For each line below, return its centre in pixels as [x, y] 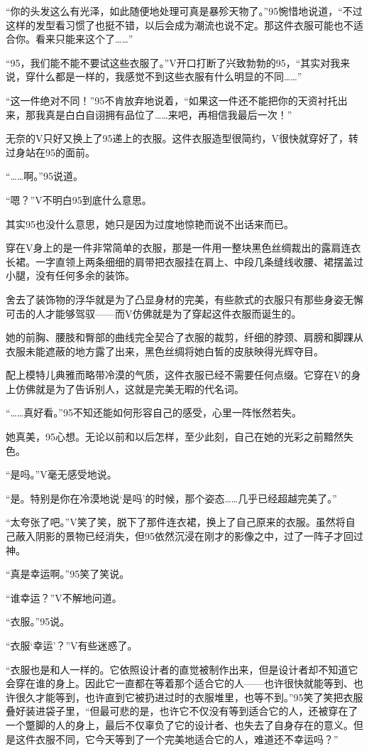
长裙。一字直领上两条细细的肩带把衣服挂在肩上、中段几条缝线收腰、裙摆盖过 [184, 261]
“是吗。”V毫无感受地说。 [61, 474]
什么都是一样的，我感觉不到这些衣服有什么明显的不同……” [169, 76]
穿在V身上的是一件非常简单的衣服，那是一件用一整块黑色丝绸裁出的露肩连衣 [183, 248]
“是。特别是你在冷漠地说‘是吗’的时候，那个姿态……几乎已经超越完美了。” [171, 498]
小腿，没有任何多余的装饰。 [70, 275]
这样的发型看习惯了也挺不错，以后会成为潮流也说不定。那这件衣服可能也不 [180, 25]
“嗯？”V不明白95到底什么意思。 [79, 199]
